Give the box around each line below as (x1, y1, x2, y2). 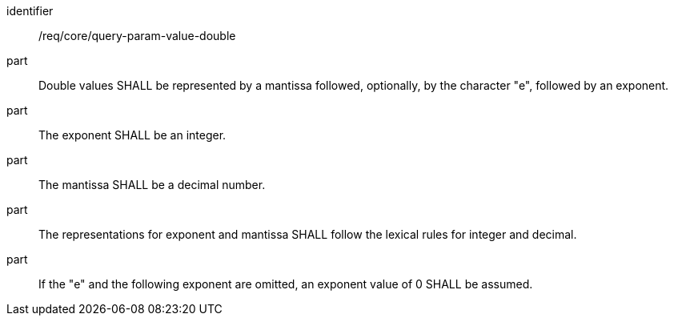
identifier (6, 4, 54, 18)
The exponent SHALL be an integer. (38, 128, 227, 142)
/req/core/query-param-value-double (38, 29, 236, 42)
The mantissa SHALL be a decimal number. (38, 178, 266, 191)
